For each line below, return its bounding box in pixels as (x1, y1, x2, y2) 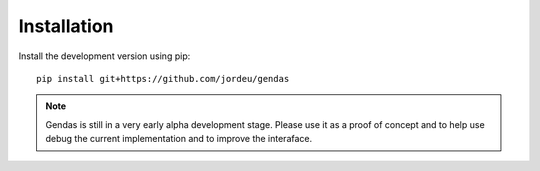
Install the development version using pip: (18, 50, 191, 62)
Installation (18, 15, 114, 37)
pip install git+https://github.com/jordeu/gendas (36, 73, 290, 84)
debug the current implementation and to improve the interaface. (45, 133, 313, 145)
